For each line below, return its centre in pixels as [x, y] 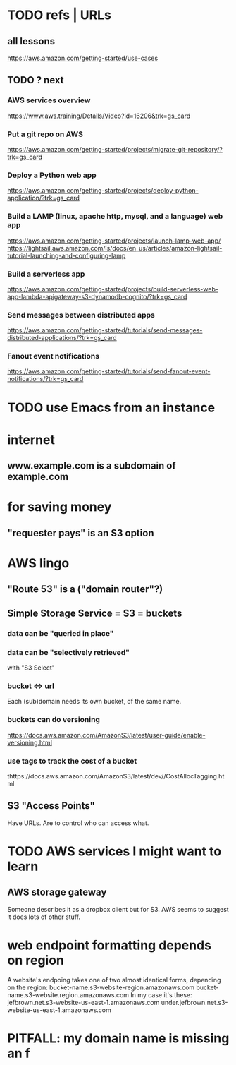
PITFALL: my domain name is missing [118, 1038]
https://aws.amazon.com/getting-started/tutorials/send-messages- [105, 330]
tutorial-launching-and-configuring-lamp [67, 255]
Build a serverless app [46, 274]
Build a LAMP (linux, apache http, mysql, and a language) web [115, 217]
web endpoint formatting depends [109, 945]
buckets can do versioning [54, 720]
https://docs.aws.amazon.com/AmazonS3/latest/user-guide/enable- [106, 735]
